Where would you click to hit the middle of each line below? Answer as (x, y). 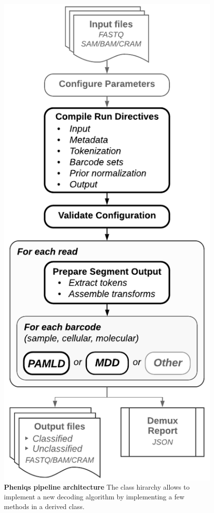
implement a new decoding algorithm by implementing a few (94, 497)
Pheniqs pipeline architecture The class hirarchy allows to (97, 487)
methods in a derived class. (44, 506)
